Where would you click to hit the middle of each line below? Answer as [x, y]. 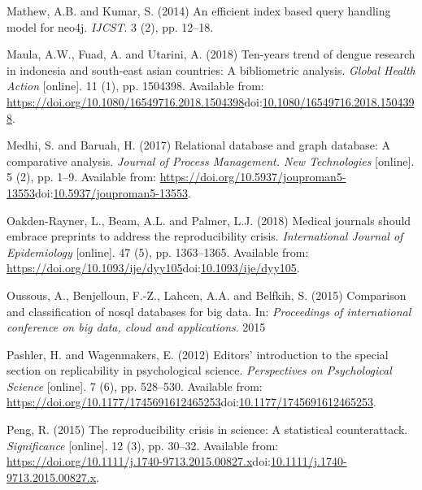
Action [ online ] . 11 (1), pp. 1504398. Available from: [135, 86]
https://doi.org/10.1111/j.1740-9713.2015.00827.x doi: [139, 461]
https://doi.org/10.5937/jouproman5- [253, 177]
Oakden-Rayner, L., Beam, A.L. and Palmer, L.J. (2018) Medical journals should [209, 220]
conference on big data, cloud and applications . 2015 [136, 327]
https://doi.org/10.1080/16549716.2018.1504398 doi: [135, 101]
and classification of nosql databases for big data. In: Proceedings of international [209, 311]
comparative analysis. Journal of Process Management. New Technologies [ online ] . [211, 160]
